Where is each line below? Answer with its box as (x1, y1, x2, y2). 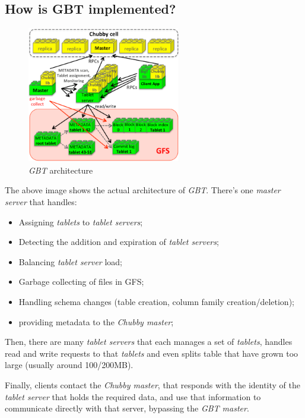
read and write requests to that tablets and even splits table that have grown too (5, 347, 298, 359)
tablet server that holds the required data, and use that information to (5, 390, 261, 403)
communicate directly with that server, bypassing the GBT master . (5, 402, 249, 414)
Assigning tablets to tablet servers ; (18, 215, 143, 228)
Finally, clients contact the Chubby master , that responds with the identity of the (5, 379, 300, 391)
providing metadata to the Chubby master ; (18, 315, 174, 328)
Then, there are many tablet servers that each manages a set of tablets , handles (5, 335, 293, 348)
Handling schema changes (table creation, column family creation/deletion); (18, 296, 294, 308)
